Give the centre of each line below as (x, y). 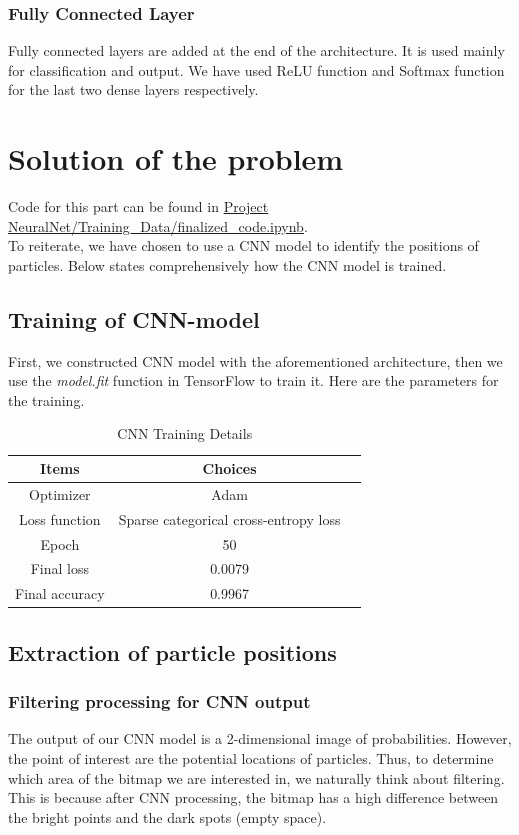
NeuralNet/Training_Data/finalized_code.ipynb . (158, 225)
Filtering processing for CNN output (159, 701)
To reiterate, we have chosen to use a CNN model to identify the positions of (243, 245)
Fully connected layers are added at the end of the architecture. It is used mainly (256, 50)
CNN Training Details (185, 433)
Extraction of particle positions (172, 651)
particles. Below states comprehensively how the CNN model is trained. (227, 264)
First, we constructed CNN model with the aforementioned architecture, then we (255, 360)
